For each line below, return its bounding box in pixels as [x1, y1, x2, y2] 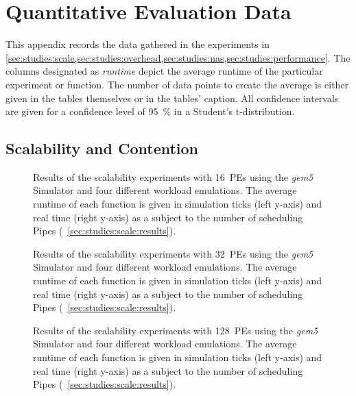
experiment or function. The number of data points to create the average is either [5, 77, 349, 91]
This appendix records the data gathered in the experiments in [5, 37, 270, 51]
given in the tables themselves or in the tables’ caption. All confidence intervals [5, 90, 339, 105]
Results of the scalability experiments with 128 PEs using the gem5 [33, 323, 318, 337]
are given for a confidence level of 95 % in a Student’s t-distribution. [5, 104, 295, 119]
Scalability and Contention [5, 138, 199, 159]
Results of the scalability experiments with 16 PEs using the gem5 [33, 169, 313, 184]
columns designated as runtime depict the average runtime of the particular [5, 64, 323, 78]
